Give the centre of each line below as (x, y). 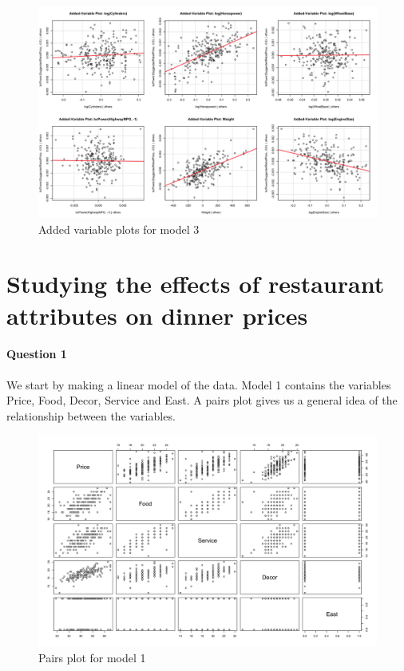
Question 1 (37, 354)
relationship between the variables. (91, 415)
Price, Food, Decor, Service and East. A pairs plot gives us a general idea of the (202, 400)
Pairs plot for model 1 (92, 657)
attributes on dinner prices (157, 315)
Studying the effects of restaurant (196, 284)
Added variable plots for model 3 (119, 229)
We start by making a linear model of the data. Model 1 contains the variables (199, 384)
